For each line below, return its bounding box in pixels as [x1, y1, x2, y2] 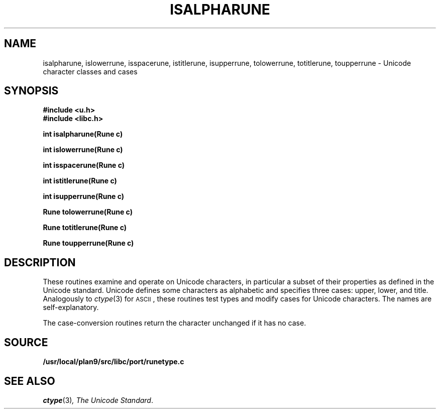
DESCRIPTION [4, 256, 76, 269]
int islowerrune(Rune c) [43, 145, 123, 154]
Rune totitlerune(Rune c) [43, 223, 127, 232]
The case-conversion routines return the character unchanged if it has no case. [43, 319, 306, 328]
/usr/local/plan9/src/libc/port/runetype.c [43, 357, 184, 366]
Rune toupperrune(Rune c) [43, 239, 134, 248]
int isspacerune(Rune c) [43, 161, 125, 170]
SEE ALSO [4, 374, 55, 387]
